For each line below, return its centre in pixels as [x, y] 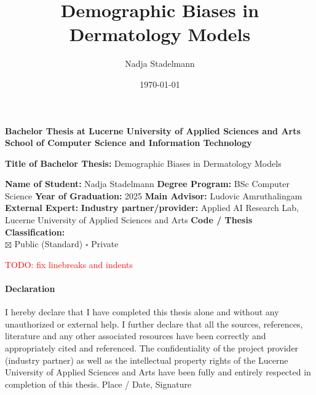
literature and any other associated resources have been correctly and [136, 336]
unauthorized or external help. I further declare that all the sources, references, [154, 324]
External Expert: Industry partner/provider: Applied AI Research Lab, [152, 208]
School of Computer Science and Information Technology [128, 143]
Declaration [30, 289]
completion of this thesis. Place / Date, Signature [98, 384]
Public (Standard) [49, 244]
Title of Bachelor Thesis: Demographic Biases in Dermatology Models [143, 163]
